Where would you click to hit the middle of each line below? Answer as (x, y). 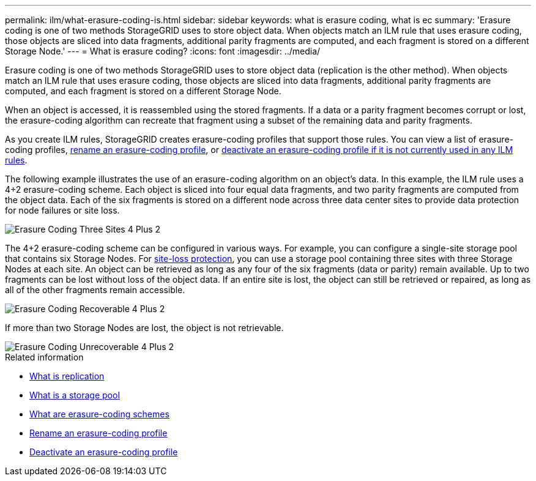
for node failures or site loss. (62, 210)
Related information (44, 357)
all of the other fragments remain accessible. (95, 290)
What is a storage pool (75, 395)
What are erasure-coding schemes (99, 414)
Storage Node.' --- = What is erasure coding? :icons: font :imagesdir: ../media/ (163, 51)
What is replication (67, 376)
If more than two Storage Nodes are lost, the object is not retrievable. (144, 328)
